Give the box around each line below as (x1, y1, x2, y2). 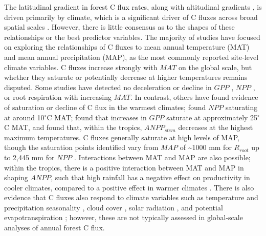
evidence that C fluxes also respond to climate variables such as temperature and (4, 192, 258, 203)
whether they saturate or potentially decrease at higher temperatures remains (4, 72, 248, 82)
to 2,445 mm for (4, 152, 55, 162)
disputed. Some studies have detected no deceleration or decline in (4, 81, 212, 92)
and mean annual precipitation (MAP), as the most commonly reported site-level (4, 51, 259, 62)
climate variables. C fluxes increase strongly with (4, 61, 158, 72)
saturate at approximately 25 (166, 112, 258, 122)
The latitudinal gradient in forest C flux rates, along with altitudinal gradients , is (4, 2, 262, 12)
